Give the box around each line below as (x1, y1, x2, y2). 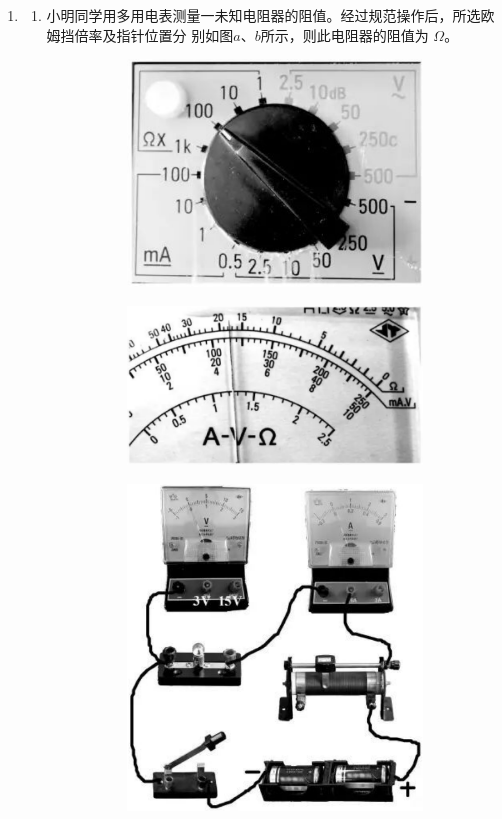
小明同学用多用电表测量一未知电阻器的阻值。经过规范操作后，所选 (46, 5, 481, 25)
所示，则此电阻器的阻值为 (260, 24, 429, 45)
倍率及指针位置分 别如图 (74, 24, 234, 45)
